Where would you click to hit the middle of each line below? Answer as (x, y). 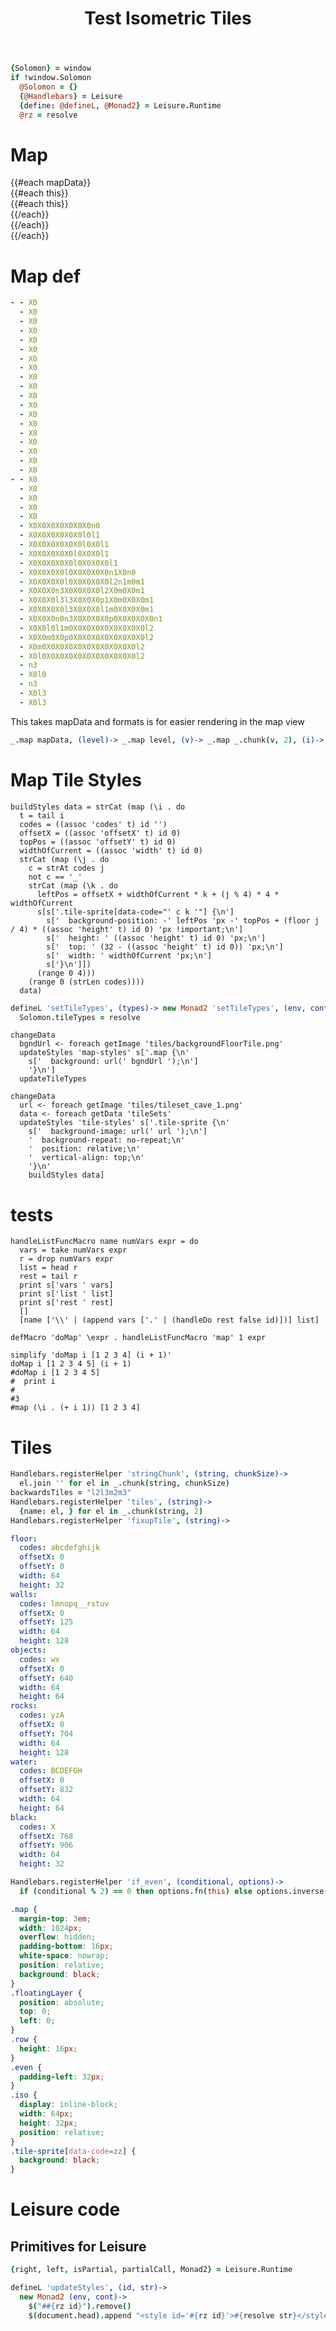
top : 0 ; (35, 2012)
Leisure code (65, 2209)
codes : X (37, 1827)
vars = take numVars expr (73, 1250)
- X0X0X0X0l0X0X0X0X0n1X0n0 (78, 572)
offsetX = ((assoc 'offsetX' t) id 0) (100, 833)
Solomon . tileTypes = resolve (80, 1017)
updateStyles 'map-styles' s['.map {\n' (104, 1053)
